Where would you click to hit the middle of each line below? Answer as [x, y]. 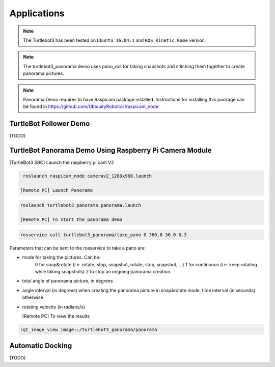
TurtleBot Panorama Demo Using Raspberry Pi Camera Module [111, 150]
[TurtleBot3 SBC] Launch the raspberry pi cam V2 [62, 162]
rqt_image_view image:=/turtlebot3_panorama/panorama [89, 329]
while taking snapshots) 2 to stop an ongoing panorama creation [103, 271]
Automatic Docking [41, 346]
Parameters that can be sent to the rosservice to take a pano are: [78, 248]
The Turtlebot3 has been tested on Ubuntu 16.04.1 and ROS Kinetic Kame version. [115, 40]
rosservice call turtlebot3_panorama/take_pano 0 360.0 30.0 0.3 [103, 235]
